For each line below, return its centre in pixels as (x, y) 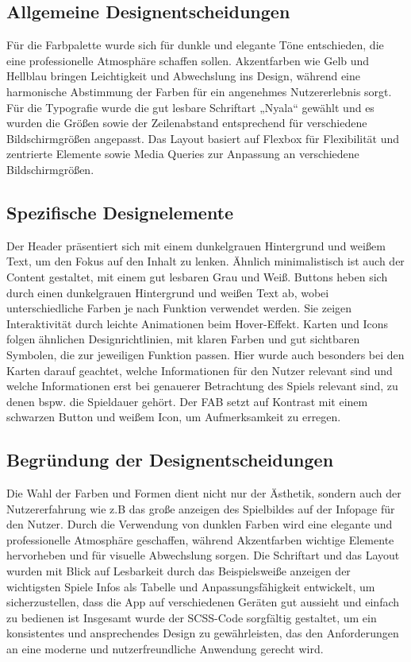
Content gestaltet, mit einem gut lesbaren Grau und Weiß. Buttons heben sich (197, 276)
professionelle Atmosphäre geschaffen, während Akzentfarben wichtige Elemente (200, 539)
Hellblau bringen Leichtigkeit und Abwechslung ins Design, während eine (183, 76)
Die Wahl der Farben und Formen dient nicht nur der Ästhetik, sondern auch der (204, 493)
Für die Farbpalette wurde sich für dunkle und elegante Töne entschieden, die (195, 45)
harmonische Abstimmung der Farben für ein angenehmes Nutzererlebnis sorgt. (199, 91)
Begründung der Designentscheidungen (170, 460)
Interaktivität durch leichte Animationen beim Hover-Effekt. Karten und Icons (198, 323)
